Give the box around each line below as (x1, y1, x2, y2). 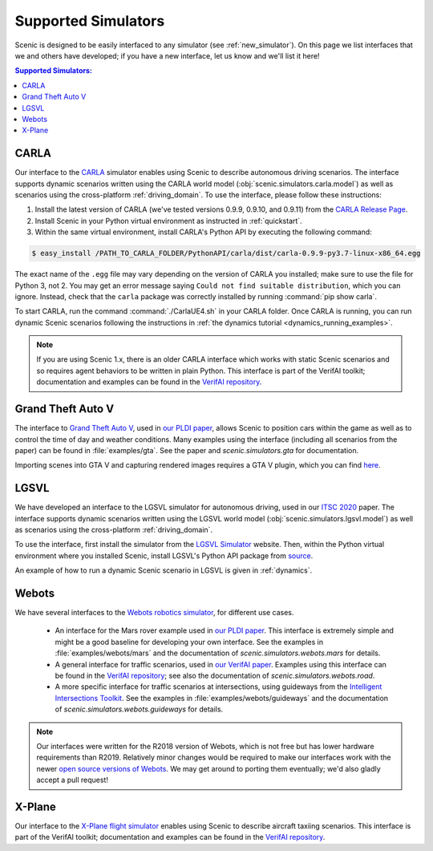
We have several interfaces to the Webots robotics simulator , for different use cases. (14, 608, 294, 618)
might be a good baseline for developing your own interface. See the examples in (55, 637, 324, 646)
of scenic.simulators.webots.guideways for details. (55, 704, 224, 714)
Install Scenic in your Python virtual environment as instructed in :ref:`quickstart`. (34, 216, 302, 225)
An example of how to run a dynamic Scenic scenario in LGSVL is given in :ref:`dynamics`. (14, 565, 313, 575)
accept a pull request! (36, 775, 108, 785)
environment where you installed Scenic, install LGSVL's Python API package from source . (14, 550, 314, 561)
